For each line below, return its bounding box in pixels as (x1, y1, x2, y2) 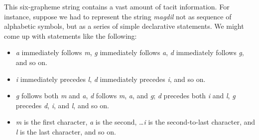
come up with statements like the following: (4, 30, 137, 41)
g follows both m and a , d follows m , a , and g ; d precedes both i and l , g (15, 90, 236, 101)
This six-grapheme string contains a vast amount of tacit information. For (4, 1, 230, 11)
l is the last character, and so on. (15, 126, 116, 137)
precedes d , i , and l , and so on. (15, 100, 109, 110)
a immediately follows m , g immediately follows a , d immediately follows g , (15, 47, 244, 58)
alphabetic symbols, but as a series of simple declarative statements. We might (4, 21, 244, 31)
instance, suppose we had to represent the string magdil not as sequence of (4, 11, 232, 21)
